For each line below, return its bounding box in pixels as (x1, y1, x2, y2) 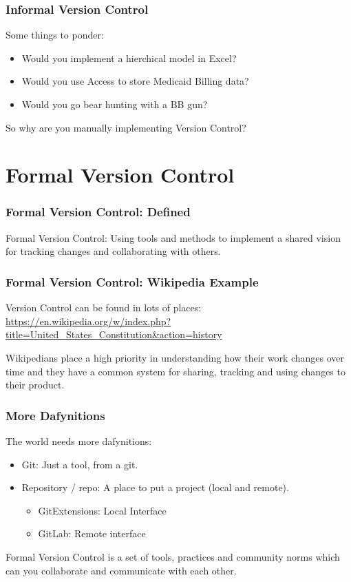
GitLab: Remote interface (38, 526, 146, 541)
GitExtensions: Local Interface (38, 503, 167, 517)
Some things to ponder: (6, 28, 104, 42)
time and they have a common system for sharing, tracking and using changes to (6, 364, 345, 378)
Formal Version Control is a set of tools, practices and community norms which (6, 549, 340, 563)
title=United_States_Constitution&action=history (6, 327, 222, 342)
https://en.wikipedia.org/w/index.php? (6, 313, 171, 328)
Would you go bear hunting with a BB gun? (21, 97, 208, 111)
